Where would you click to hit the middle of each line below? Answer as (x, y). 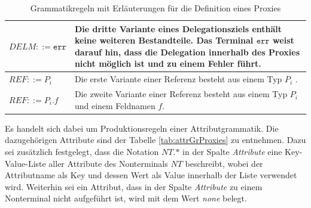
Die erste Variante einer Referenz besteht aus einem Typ (178, 79)
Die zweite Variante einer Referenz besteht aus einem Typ (181, 94)
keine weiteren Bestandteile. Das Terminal (164, 40)
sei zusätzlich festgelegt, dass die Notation (82, 151)
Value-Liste (25, 163)
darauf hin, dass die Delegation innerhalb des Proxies (187, 52)
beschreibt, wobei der (224, 163)
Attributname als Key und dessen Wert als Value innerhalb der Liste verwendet (151, 175)
